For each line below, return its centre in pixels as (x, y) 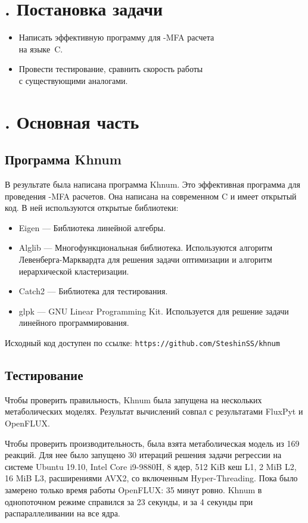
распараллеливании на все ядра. (63, 513)
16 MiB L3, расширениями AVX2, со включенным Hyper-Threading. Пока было (151, 478)
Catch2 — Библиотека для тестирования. (93, 291)
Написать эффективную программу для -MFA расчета (116, 37)
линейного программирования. (74, 323)
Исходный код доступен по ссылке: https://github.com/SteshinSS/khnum (142, 343)
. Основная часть (72, 121)
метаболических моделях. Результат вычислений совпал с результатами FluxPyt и (154, 411)
